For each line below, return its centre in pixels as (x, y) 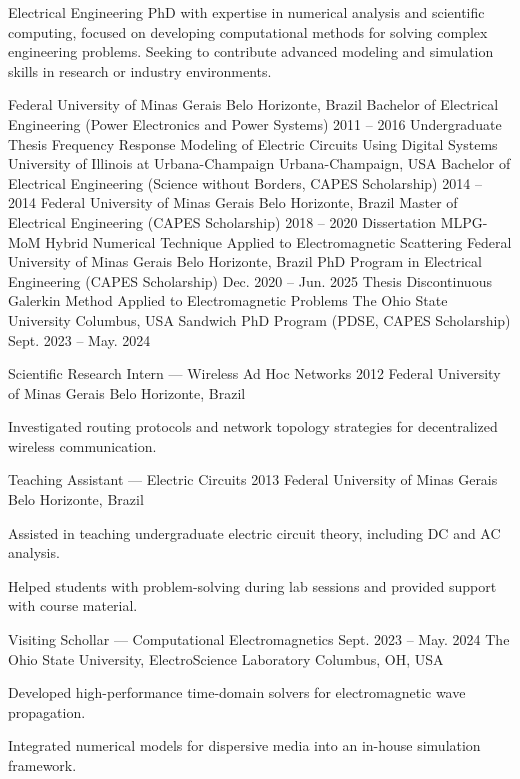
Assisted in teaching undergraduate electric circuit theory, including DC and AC (254, 532)
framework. (42, 765)
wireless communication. (82, 445)
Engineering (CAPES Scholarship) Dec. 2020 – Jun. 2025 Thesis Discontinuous (250, 280)
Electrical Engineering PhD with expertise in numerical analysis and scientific (246, 12)
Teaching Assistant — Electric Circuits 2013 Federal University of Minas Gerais (253, 479)
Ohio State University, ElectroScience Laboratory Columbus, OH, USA (226, 658)
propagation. (47, 711)
